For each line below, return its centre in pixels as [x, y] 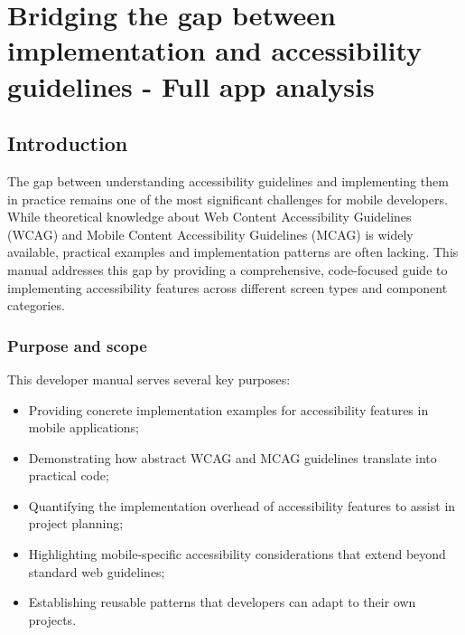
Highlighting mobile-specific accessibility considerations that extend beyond [237, 554]
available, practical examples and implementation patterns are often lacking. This [233, 252]
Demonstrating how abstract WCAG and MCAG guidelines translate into [232, 457]
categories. [36, 305]
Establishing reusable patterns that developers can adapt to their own [222, 602]
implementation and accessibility [215, 50]
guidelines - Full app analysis [191, 85]
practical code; [69, 475]
